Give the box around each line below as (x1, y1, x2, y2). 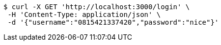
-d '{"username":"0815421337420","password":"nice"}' (7, 18, 219, 26)
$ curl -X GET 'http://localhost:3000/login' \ (3, 3, 190, 11)
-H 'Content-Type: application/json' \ (7, 11, 161, 18)
